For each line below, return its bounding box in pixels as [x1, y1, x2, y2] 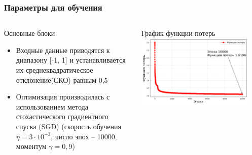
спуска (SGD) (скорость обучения [16, 121, 121, 131]
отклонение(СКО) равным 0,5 [16, 74, 108, 85]
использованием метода [16, 101, 88, 112]
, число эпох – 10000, [51, 131, 117, 141]
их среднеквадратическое [16, 65, 93, 75]
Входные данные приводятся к [16, 44, 110, 55]
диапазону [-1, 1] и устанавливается [16, 55, 126, 65]
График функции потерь [141, 28, 215, 38]
